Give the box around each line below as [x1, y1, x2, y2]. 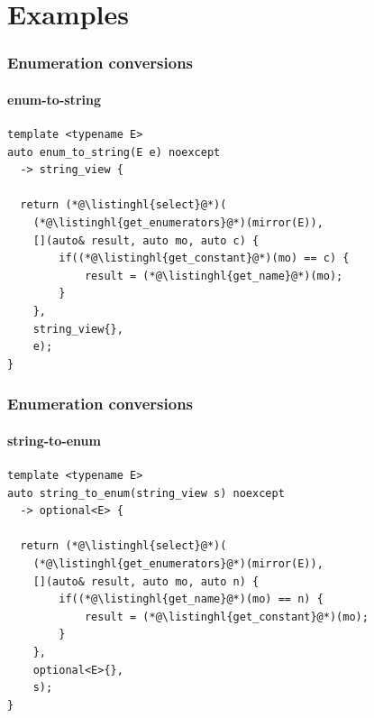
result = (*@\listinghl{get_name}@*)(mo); [84, 269, 343, 282]
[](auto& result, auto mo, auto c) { [32, 234, 260, 247]
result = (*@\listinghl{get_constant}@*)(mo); [84, 610, 369, 623]
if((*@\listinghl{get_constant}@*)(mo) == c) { [59, 252, 350, 265]
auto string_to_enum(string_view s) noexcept [7, 486, 285, 500]
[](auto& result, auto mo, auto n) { [32, 575, 260, 588]
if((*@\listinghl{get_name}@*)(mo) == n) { [59, 593, 324, 606]
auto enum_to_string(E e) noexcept [7, 145, 221, 159]
